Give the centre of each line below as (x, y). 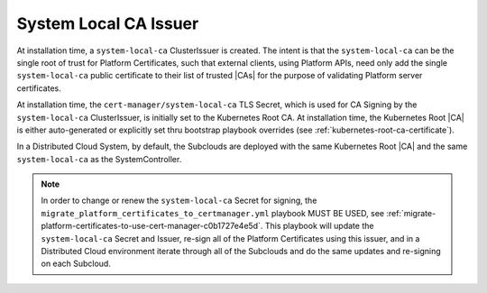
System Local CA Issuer (108, 23)
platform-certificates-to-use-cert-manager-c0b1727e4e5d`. (152, 226)
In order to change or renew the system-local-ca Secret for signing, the (179, 201)
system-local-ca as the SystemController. (99, 159)
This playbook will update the (319, 226)
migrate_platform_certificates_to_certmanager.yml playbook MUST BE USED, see (213, 213)
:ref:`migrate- (411, 213)
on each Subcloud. (76, 264)
